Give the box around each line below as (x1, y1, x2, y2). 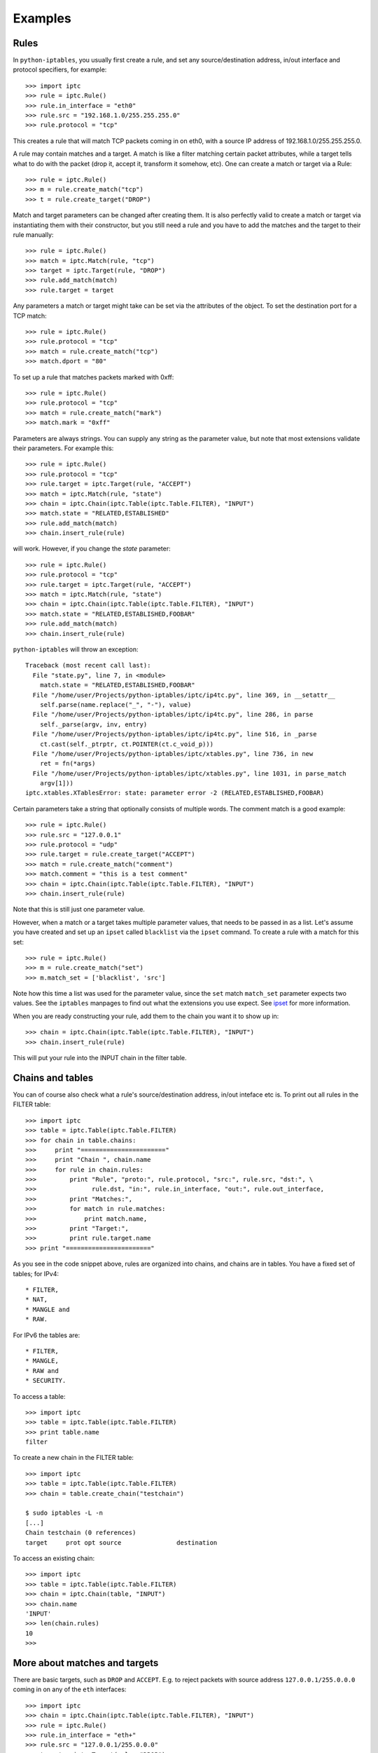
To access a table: (13, 1392, 66, 1400)
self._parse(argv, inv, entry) (39, 720, 148, 729)
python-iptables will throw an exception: (13, 645, 139, 654)
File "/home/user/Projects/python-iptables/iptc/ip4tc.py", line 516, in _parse (32, 730, 317, 738)
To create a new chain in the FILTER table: (13, 1454, 134, 1462)
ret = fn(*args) (39, 759, 96, 768)
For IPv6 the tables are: (13, 1331, 80, 1339)
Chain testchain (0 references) (25, 1529, 136, 1537)
